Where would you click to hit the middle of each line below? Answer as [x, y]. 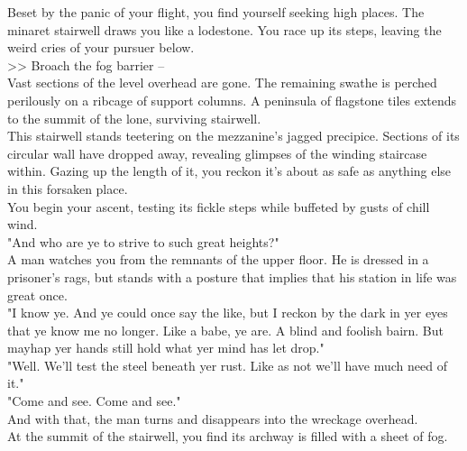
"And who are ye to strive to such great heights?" [143, 241]
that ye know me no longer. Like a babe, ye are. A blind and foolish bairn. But [225, 330]
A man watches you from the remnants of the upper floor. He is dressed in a [218, 259]
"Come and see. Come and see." [94, 401]
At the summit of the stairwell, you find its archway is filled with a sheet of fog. [228, 436]
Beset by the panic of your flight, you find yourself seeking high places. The [216, 12]
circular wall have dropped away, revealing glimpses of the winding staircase [217, 153]
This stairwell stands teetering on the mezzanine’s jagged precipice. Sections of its [233, 136]
